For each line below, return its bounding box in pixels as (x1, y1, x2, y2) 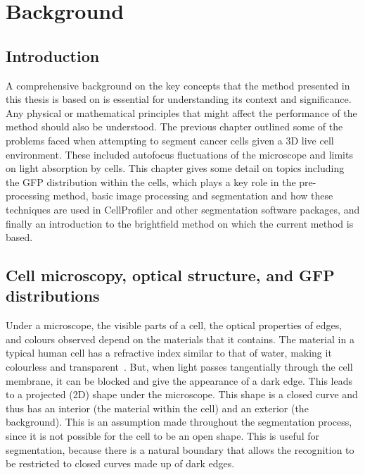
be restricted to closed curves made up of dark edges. (6, 456, 235, 471)
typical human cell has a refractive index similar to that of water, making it (6, 345, 332, 360)
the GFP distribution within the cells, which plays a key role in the (6, 174, 296, 189)
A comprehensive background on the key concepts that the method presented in (6, 78, 350, 92)
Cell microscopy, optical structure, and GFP (6, 264, 335, 286)
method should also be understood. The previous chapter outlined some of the (6, 119, 343, 134)
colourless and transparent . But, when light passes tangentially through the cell (6, 359, 353, 374)
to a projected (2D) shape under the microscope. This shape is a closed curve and (6, 387, 358, 402)
